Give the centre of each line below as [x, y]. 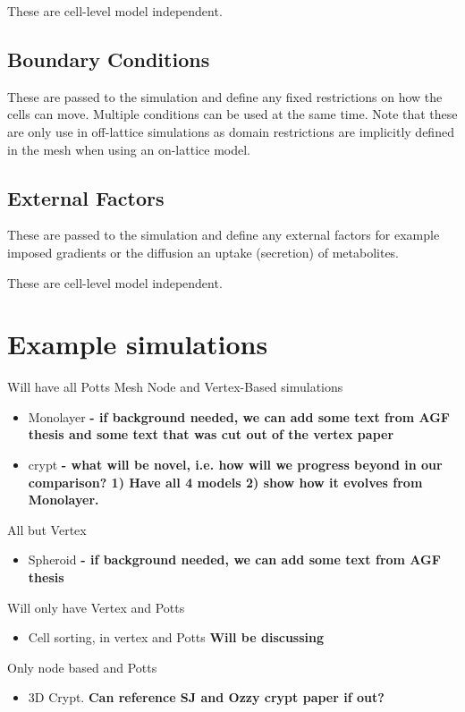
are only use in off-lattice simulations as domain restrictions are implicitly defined [231, 131]
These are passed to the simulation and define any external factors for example [224, 235]
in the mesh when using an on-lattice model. [129, 149]
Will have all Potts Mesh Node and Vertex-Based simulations [175, 387]
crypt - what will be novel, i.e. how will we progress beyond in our [235, 465]
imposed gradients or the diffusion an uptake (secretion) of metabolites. [203, 252]
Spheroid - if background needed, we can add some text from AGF [234, 559]
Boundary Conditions [109, 59]
